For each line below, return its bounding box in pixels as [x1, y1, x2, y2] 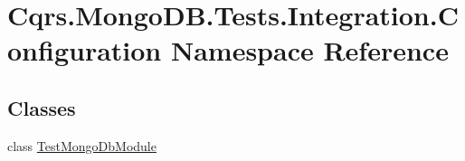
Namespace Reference [170, 32, 449, 69]
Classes [7, 93, 76, 121]
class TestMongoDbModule [7, 136, 157, 155]
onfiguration [7, 32, 162, 69]
